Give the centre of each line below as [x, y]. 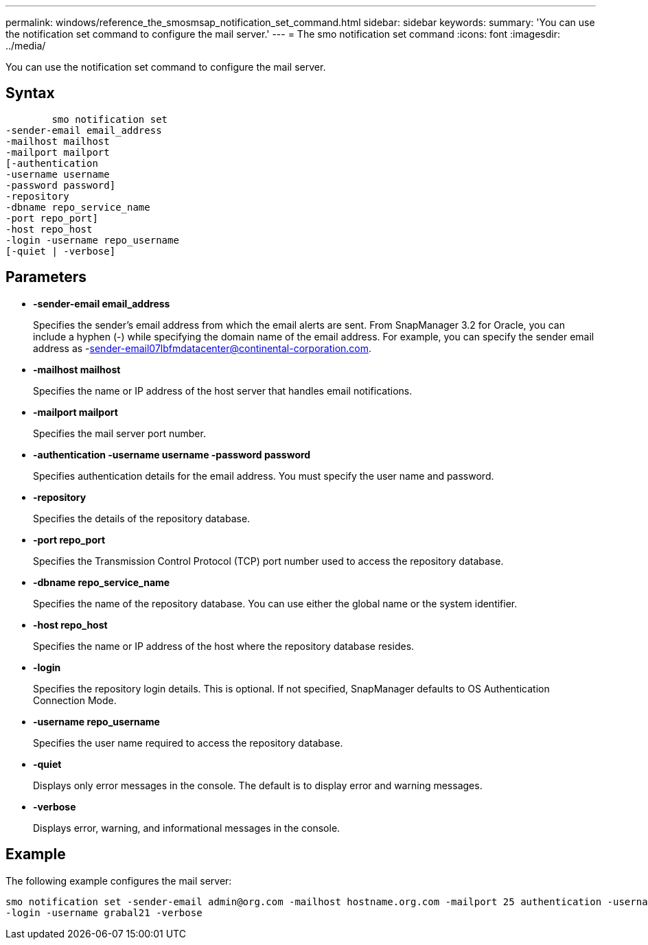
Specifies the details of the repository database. [142, 518]
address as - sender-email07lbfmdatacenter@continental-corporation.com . [202, 348]
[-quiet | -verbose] [61, 251]
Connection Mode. [75, 700]
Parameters [46, 277]
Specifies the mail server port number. [119, 433]
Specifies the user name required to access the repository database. [188, 743]
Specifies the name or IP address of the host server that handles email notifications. [223, 390]
